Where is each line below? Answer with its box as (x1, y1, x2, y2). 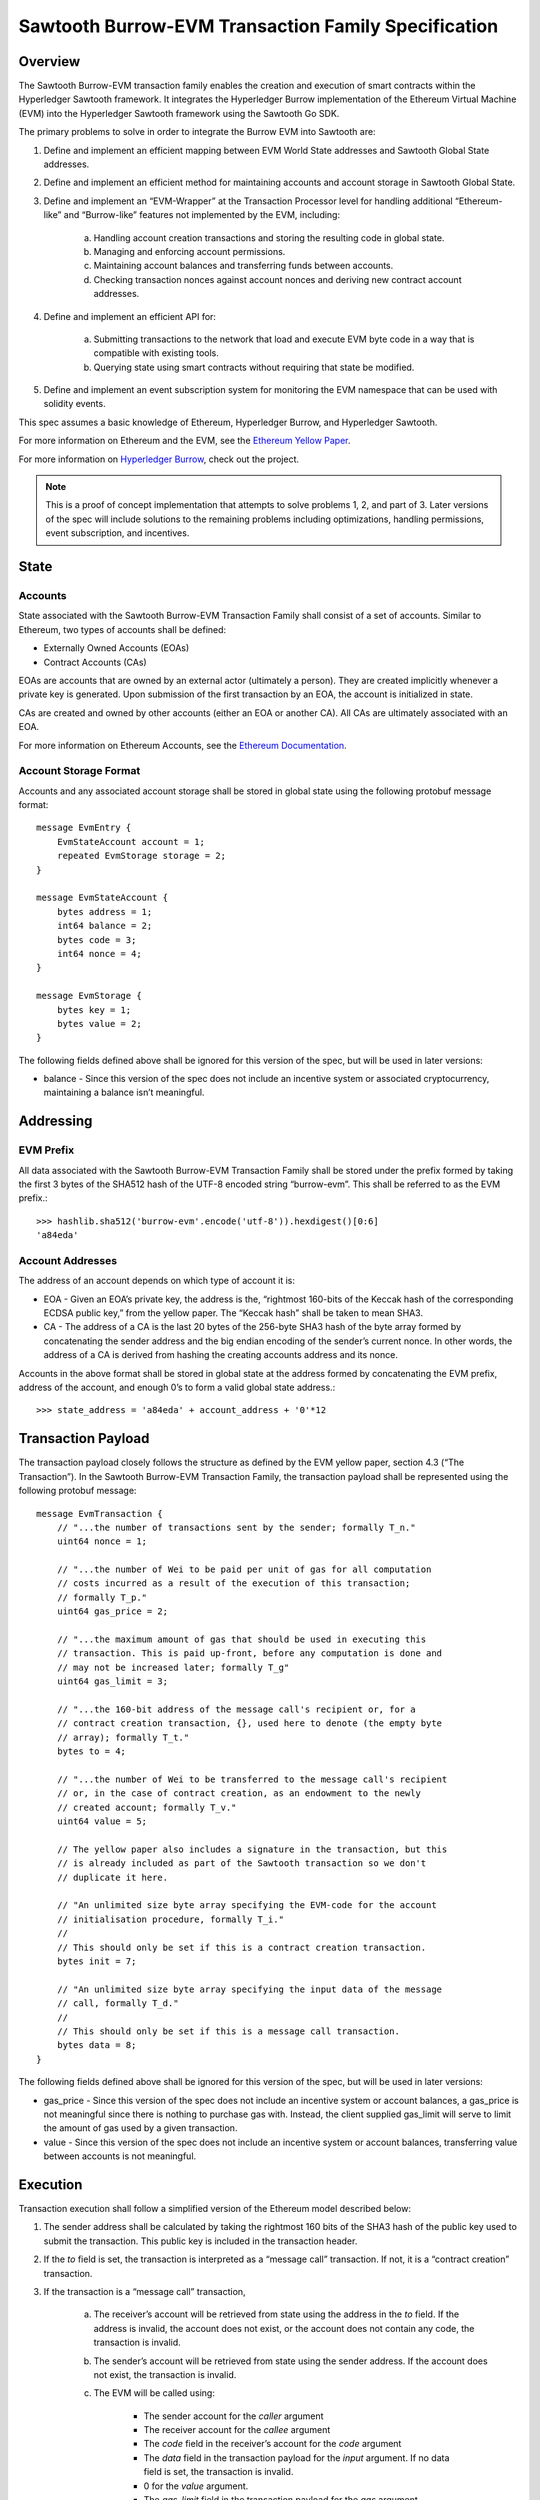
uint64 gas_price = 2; (56, 1606, 169, 1617)
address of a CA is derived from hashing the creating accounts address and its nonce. (43, 1349, 399, 1361)
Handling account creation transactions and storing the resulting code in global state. (93, 231, 445, 244)
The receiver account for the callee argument (143, 2424, 331, 2436)
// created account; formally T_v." (56, 1801, 237, 1813)
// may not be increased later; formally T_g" (56, 1661, 290, 1673)
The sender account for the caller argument (143, 2410, 324, 2422)
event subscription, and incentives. (45, 527, 190, 539)
